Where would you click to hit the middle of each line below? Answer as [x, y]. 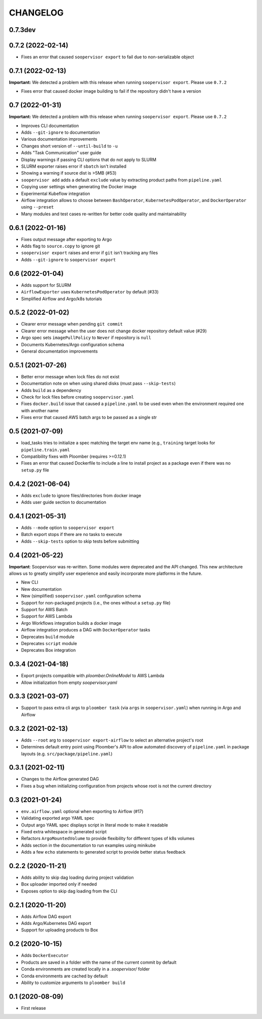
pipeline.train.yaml [46, 450]
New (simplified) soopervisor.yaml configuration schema [81, 596]
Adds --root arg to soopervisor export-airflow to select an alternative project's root [112, 740]
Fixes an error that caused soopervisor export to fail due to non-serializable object [107, 57]
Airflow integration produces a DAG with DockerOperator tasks [86, 630]
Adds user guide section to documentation [64, 502]
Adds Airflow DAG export [46, 916]
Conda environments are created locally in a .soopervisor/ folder [85, 969]
